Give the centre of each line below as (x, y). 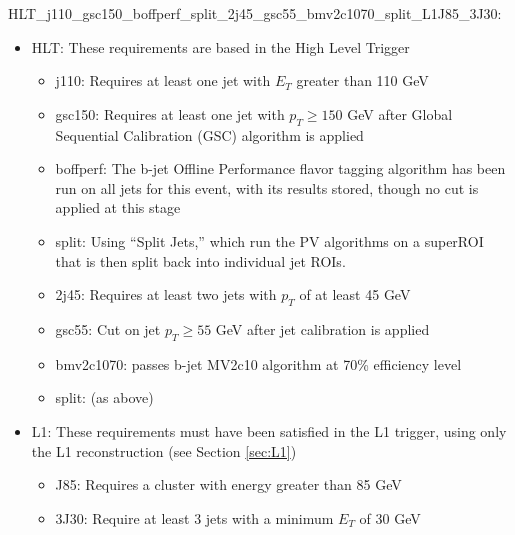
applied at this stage (118, 207)
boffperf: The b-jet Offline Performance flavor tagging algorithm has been (280, 168)
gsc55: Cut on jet (108, 328)
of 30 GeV (390, 517)
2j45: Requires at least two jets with (166, 294)
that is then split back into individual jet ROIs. (200, 260)
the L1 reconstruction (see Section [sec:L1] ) (164, 450)
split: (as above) (104, 397)
